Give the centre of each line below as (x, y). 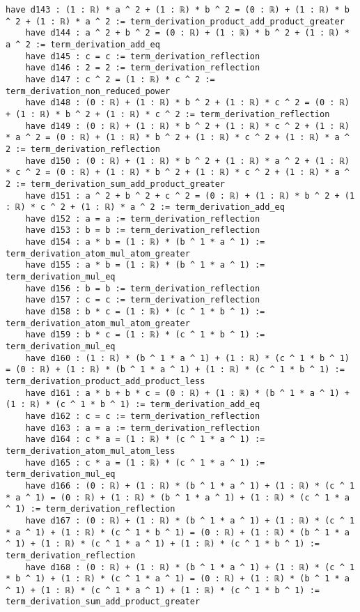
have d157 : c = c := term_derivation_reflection (143, 300)
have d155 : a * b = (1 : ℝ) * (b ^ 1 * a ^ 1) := (145, 265)
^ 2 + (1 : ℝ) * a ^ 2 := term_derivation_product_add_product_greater (175, 21)
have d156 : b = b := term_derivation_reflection (143, 288)
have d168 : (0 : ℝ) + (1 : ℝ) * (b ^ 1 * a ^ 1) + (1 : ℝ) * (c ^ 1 (190, 567)
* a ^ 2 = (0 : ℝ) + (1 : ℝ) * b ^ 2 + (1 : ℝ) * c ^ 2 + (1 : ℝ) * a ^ (178, 138)
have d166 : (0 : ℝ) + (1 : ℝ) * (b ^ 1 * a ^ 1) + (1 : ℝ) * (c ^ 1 (190, 485)
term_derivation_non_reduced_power (88, 91)
